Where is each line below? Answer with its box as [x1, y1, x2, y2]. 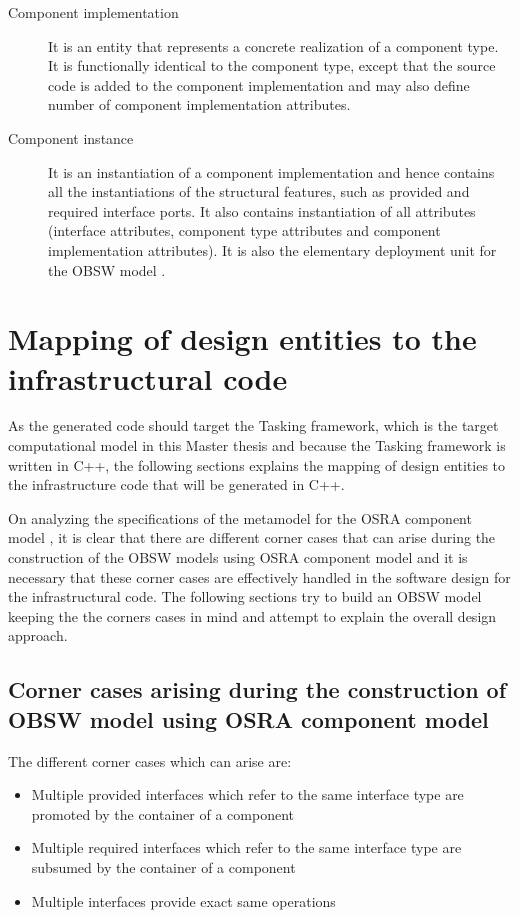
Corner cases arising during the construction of [8, 674, 507, 705]
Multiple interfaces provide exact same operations [31, 890, 336, 911]
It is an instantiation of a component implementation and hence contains [48, 161, 495, 182]
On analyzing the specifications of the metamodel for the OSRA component [8, 507, 472, 528]
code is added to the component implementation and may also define [48, 74, 470, 95]
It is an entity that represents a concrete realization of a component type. [48, 35, 499, 56]
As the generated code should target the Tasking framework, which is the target [8, 415, 499, 436]
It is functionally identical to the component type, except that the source [48, 55, 496, 76]
